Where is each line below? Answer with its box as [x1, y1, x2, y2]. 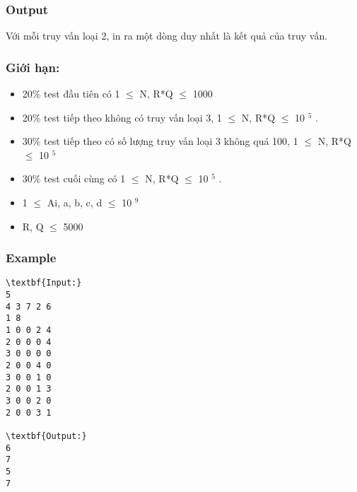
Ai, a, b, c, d [47, 195, 103, 209]
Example [6, 249, 57, 266]
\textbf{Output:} [6, 430, 87, 441]
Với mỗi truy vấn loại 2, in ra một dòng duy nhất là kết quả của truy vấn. [6, 28, 328, 43]
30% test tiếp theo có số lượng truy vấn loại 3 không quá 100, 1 [22, 134, 298, 148]
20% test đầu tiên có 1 [22, 86, 120, 101]
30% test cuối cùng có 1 [22, 171, 126, 186]
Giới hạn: [6, 58, 60, 76]
